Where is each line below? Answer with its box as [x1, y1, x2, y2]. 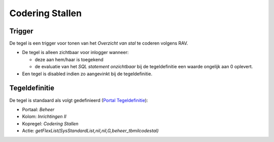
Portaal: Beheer [22, 106, 55, 112]
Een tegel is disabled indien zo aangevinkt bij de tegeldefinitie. [22, 71, 152, 77]
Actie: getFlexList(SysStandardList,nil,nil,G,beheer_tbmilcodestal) [22, 128, 159, 134]
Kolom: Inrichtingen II [22, 114, 67, 120]
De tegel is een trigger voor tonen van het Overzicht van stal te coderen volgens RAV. [9, 40, 188, 46]
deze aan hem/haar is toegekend [35, 56, 104, 63]
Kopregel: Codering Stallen [22, 120, 79, 126]
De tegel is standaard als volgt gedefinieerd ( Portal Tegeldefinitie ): [9, 97, 148, 103]
